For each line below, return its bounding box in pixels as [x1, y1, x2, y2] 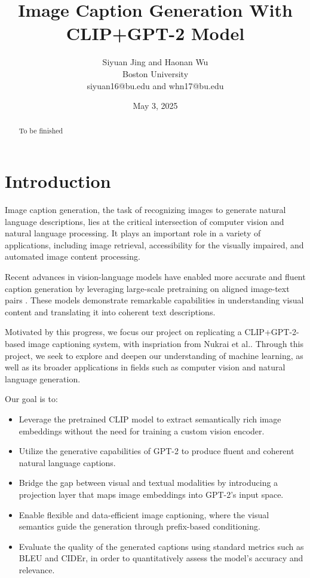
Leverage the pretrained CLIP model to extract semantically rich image [19, 412, 281, 425]
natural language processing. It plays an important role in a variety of [5, 227, 261, 239]
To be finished [19, 126, 63, 136]
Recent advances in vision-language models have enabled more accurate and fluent [5, 270, 306, 283]
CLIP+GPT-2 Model [66, 21, 245, 45]
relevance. [19, 563, 55, 576]
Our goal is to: [5, 393, 58, 405]
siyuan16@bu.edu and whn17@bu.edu [87, 79, 224, 92]
